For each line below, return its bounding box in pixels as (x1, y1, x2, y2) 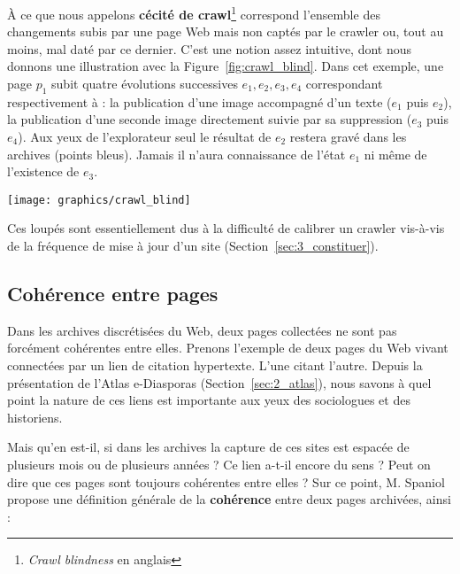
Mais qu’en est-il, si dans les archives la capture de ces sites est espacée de (7, 438, 410, 456)
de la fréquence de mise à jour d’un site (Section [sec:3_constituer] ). (7, 237, 379, 255)
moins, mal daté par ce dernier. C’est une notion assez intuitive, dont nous (7, 39, 412, 58)
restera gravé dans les (289, 128, 407, 146)
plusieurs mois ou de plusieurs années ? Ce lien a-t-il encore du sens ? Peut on (7, 455, 431, 473)
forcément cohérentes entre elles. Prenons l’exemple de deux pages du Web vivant (7, 338, 448, 357)
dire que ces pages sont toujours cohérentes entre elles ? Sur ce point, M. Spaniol (7, 472, 445, 491)
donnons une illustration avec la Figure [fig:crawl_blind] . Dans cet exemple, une (7, 57, 444, 75)
